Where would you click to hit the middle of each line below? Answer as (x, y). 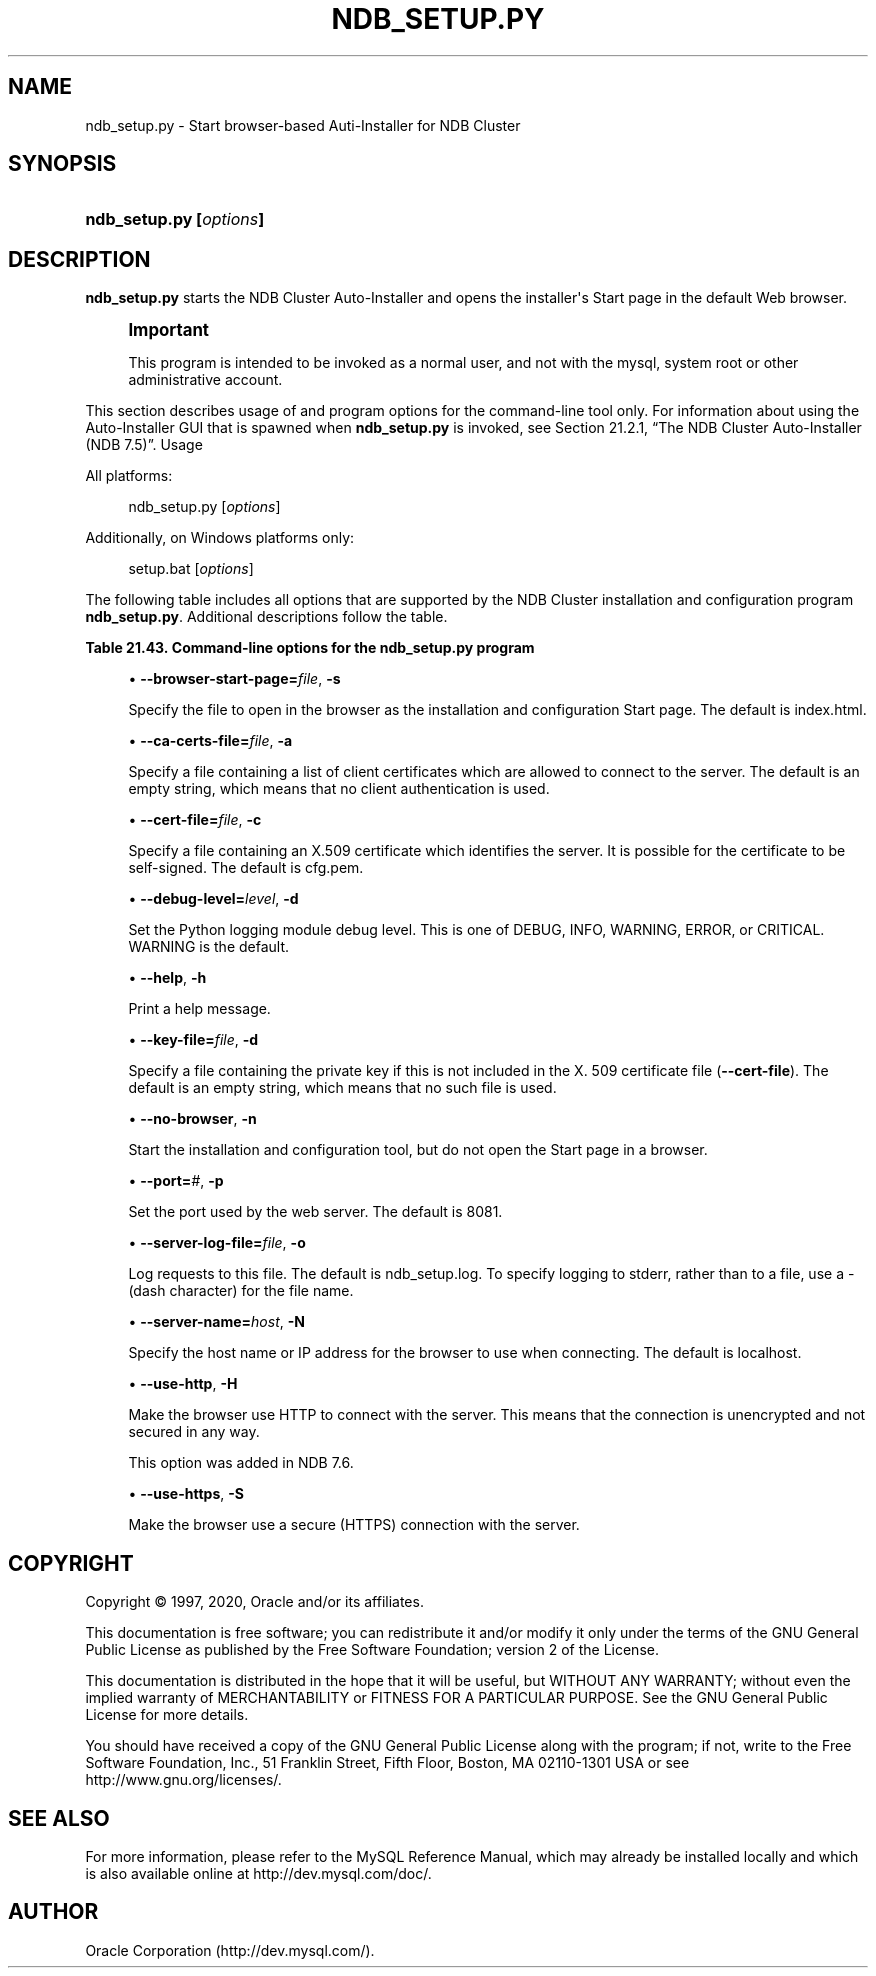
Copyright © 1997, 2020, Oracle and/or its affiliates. (254, 1602)
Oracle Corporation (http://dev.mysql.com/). (230, 1950)
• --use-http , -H (183, 1384)
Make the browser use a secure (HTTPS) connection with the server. (354, 1525)
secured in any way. (194, 1432)
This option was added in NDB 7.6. (241, 1463)
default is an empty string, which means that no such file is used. (342, 1088)
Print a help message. (199, 1009)
